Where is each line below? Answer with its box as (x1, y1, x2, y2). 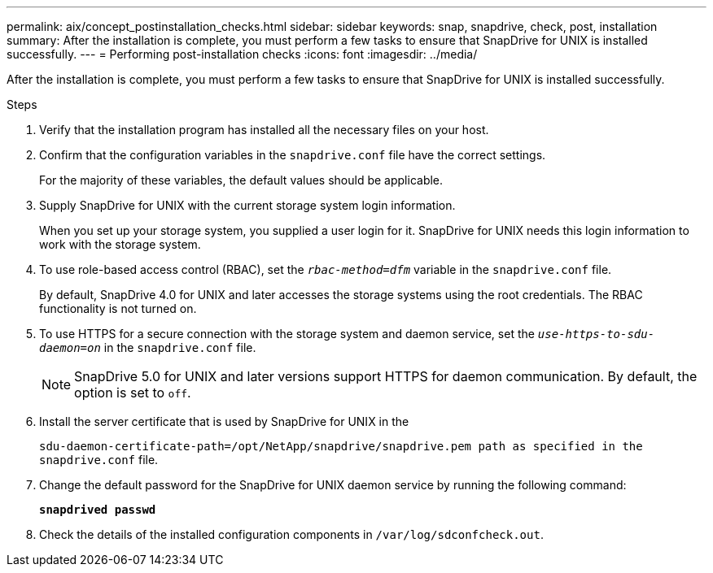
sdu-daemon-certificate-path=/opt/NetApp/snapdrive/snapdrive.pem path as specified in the (39, 440, 643, 453)
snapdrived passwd (39, 503, 156, 516)
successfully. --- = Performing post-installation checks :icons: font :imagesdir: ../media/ (7, 47, 478, 61)
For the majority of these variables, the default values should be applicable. (39, 173, 444, 187)
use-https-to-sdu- (537, 328, 655, 341)
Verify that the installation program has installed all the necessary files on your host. (39, 123, 489, 137)
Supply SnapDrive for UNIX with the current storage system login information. (39, 198, 456, 212)
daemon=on (39, 341, 101, 354)
